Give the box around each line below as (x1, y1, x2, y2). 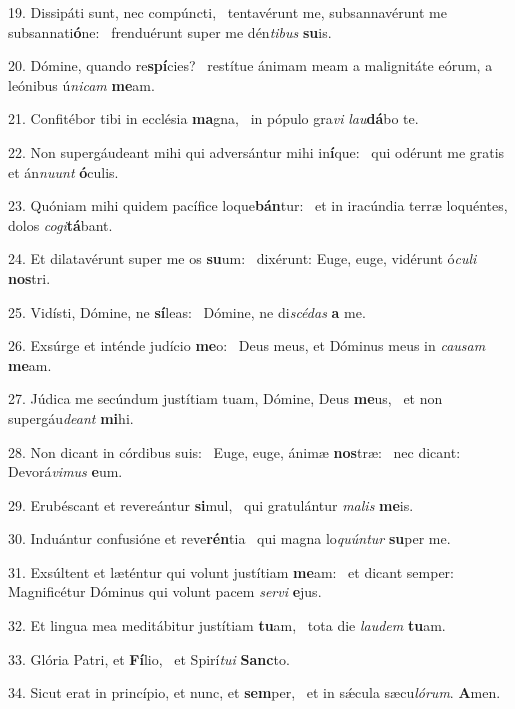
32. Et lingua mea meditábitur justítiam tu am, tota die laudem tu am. (8, 615, 446, 636)
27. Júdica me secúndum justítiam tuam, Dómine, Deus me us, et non (8, 388, 443, 409)
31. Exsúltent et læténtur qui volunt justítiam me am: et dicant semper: (8, 561, 454, 582)
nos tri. (8, 267, 51, 288)
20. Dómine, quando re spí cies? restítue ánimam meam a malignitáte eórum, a (8, 55, 493, 76)
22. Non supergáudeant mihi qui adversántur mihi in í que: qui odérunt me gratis (8, 141, 505, 162)
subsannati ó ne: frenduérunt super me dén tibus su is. (8, 21, 332, 42)
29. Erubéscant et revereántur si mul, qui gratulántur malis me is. (8, 494, 414, 515)
